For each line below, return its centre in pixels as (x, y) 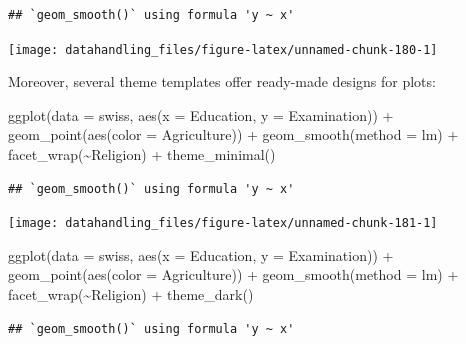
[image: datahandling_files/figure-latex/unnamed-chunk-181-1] (223, 223)
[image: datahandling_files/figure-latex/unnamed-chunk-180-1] (223, 49)
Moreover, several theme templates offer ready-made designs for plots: (222, 81)
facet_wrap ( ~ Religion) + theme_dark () (131, 294)
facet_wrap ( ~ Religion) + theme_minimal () (142, 154)
